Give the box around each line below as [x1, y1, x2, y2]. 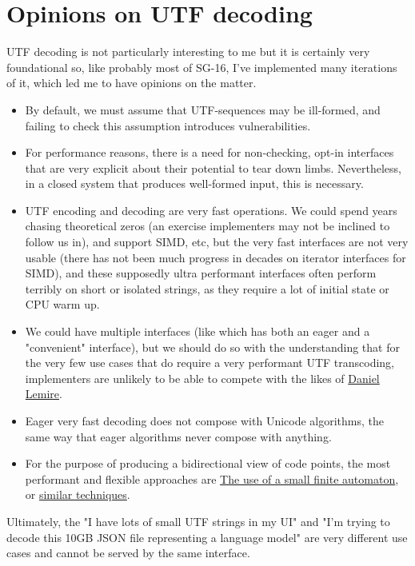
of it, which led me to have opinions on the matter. [6, 74, 257, 91]
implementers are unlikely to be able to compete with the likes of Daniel [25, 369, 380, 386]
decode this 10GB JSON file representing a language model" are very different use [6, 528, 408, 545]
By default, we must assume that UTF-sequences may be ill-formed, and [25, 101, 381, 118]
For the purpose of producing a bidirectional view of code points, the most [25, 455, 391, 472]
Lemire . [25, 385, 62, 402]
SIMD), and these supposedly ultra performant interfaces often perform [25, 265, 377, 281]
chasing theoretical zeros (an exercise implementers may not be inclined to [25, 217, 390, 234]
